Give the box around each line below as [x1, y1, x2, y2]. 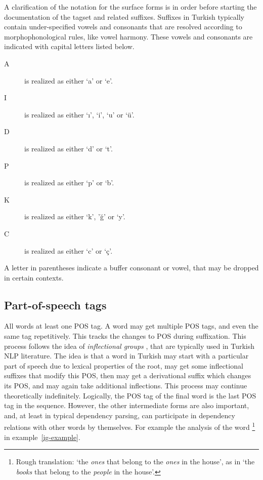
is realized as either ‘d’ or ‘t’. [24, 143, 113, 153]
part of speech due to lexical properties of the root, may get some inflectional [4, 360, 243, 371]
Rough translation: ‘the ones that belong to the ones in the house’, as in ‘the [16, 456, 255, 467]
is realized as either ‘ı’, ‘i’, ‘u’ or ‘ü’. [24, 109, 135, 119]
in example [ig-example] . [4, 431, 80, 442]
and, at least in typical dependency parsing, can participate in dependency [4, 410, 235, 420]
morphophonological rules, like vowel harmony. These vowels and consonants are [4, 31, 253, 42]
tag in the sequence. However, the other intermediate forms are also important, [4, 400, 249, 411]
